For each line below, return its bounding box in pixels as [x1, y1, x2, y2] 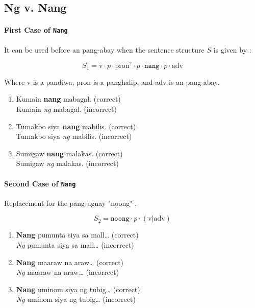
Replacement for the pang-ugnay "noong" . [4, 197, 137, 208]
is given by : [213, 44, 251, 55]
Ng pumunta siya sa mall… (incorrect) [16, 239, 134, 250]
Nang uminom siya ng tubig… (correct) [16, 283, 140, 294]
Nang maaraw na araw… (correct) [16, 256, 124, 267]
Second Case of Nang [4, 178, 76, 188]
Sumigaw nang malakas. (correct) [16, 148, 123, 158]
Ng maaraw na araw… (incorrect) [16, 267, 119, 277]
